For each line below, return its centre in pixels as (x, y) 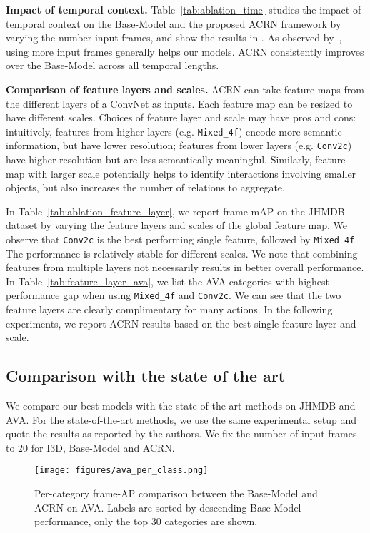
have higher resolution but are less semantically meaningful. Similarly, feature (176, 159)
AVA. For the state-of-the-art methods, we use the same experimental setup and (181, 419)
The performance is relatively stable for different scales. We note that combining (182, 253)
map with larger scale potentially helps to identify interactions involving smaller (181, 173)
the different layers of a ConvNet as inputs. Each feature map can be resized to (179, 103)
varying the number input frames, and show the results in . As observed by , (174, 37)
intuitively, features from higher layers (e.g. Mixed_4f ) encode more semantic (174, 131)
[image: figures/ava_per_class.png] (121, 471)
